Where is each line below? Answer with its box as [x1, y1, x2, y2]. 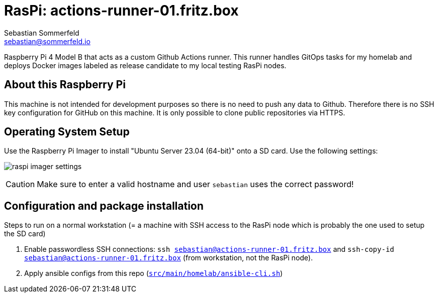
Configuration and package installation [4, 199, 204, 212]
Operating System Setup [4, 125, 130, 138]
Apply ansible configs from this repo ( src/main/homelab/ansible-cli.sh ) [24, 269, 283, 278]
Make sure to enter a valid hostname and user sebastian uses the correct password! [37, 179, 354, 190]
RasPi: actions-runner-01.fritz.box [4, 2, 239, 19]
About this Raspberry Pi [4, 78, 126, 91]
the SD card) [4, 229, 46, 238]
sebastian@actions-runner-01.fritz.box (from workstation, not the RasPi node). [24, 253, 313, 262]
